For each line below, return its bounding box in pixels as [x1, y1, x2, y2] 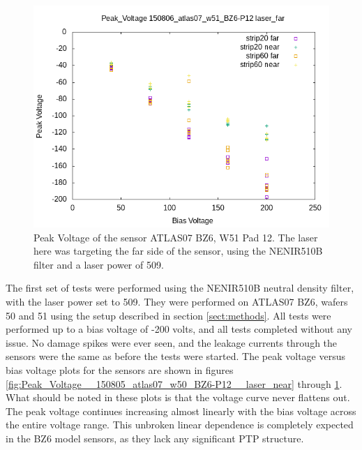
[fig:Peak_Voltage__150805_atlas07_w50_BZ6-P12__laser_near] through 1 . [6, 376, 342, 391]
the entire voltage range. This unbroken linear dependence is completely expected [6, 417, 354, 432]
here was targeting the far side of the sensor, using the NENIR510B [33, 243, 323, 258]
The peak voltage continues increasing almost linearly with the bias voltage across [6, 403, 356, 418]
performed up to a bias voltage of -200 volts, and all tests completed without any [6, 322, 352, 336]
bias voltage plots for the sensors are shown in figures [6, 362, 234, 377]
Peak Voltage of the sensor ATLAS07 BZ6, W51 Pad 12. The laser [33, 230, 318, 244]
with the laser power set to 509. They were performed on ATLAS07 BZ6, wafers [6, 294, 348, 308]
